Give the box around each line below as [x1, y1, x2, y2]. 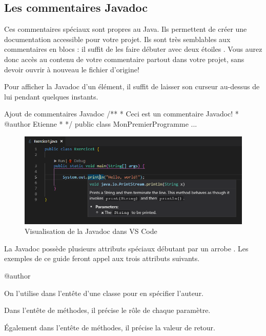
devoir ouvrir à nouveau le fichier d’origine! [4, 64, 139, 74]
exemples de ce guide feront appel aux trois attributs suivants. [4, 253, 200, 264]
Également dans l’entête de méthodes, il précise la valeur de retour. [4, 322, 215, 332]
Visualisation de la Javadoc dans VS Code [25, 226, 157, 236]
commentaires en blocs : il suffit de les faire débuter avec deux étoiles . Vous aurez [4, 44, 262, 54]
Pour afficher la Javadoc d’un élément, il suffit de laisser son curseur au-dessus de [4, 81, 260, 92]
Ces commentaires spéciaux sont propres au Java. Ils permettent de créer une [4, 24, 247, 34]
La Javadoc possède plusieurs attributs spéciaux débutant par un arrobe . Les [4, 243, 249, 253]
